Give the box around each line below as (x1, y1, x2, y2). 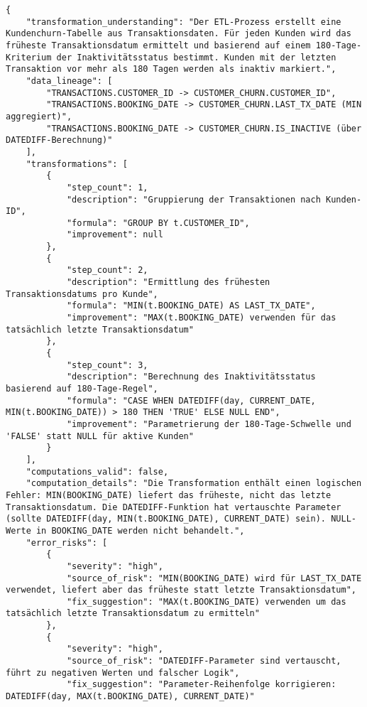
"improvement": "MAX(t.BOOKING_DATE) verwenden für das (66, 313, 336, 323)
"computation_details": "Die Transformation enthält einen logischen (26, 478, 362, 489)
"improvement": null (66, 230, 163, 240)
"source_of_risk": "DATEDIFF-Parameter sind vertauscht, (66, 656, 341, 666)
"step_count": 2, (66, 265, 148, 276)
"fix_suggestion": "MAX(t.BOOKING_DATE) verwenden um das (66, 596, 346, 607)
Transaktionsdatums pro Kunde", (6, 288, 158, 299)
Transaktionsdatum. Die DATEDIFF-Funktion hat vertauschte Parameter (6, 502, 341, 512)
